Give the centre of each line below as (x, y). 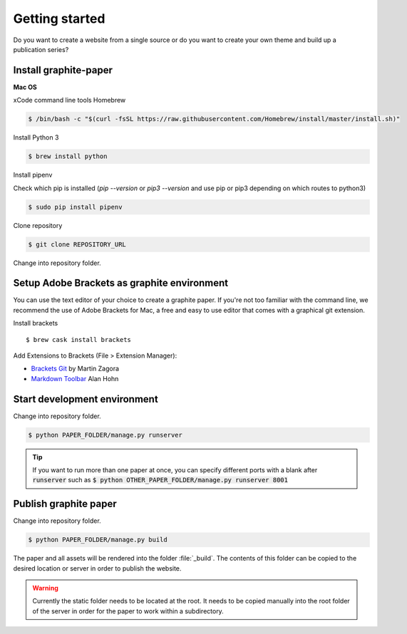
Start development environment (86, 399)
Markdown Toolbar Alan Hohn (75, 378)
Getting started (59, 19)
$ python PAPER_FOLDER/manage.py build (98, 540)
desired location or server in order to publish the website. (97, 568)
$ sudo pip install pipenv (75, 207)
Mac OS (25, 87)
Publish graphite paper (65, 504)
